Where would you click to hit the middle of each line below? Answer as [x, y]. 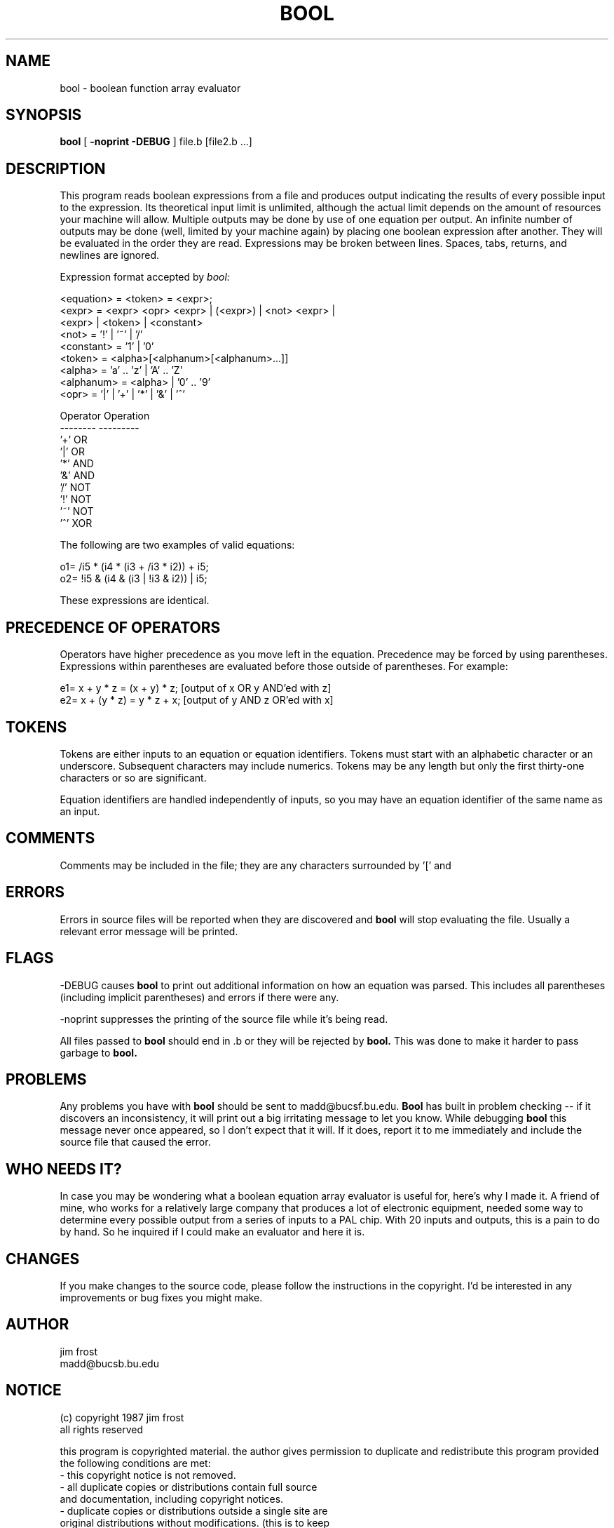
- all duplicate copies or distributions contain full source [189, 1487]
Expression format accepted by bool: [145, 277]
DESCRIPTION [56, 168]
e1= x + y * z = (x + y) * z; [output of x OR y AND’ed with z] [196, 688]
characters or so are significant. [133, 777]
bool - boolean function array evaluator [150, 88]
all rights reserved [101, 1429]
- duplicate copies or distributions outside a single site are [194, 1510]
